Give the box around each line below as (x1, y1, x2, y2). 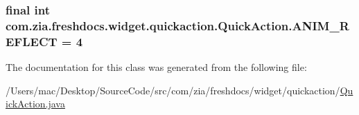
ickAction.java (6, 96, 65, 111)
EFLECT (6, 32, 58, 50)
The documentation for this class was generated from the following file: (6, 60, 307, 74)
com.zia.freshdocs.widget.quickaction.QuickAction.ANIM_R (6, 17, 349, 34)
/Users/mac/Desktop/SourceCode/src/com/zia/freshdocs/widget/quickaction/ (6, 83, 340, 97)
